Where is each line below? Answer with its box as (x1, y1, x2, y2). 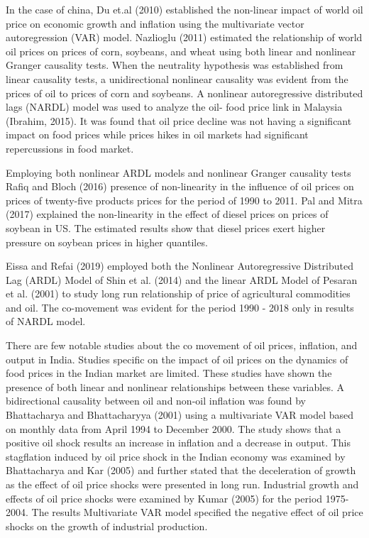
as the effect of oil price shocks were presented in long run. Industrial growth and (6, 477, 359, 491)
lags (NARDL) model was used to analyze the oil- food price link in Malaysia (6, 99, 343, 114)
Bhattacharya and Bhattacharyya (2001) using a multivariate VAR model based (6, 407, 354, 422)
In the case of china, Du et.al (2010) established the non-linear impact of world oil (6, 2, 363, 16)
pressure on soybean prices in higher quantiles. (6, 234, 208, 249)
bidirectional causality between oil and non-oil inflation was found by (6, 393, 306, 408)
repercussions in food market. (6, 141, 134, 155)
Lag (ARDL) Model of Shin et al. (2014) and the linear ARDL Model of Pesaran (6, 272, 358, 287)
